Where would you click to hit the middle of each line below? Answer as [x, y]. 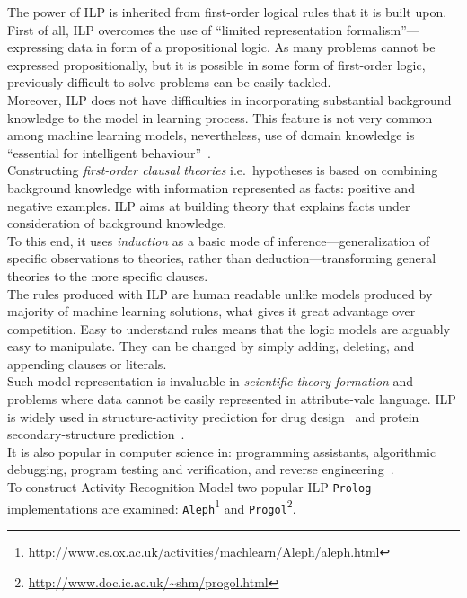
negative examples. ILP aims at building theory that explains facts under [209, 205]
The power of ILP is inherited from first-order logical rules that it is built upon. [227, 12]
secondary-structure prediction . [96, 434]
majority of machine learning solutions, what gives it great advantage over [211, 311]
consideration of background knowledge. [117, 223]
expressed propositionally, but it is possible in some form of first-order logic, [216, 64]
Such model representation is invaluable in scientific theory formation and [211, 381]
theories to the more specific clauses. [108, 275]
